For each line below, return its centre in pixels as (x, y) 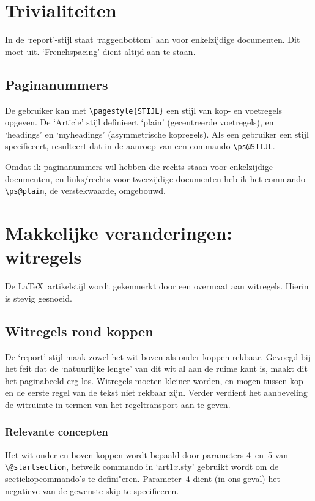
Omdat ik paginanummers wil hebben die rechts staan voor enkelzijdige (139, 167)
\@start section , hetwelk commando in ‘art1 (89, 466)
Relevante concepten (57, 432)
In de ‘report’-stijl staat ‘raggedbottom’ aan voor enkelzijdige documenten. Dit (153, 39)
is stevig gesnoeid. (39, 298)
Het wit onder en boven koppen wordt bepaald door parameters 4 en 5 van (147, 454)
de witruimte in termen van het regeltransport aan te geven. (118, 404)
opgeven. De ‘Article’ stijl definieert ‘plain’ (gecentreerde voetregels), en (139, 122)
